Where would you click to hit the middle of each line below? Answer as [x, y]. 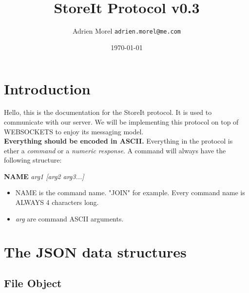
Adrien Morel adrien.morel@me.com [127, 31]
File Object [33, 283]
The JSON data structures [95, 252]
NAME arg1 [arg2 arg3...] [44, 176]
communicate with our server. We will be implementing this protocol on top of [121, 121]
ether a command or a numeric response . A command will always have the [115, 150]
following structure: [33, 160]
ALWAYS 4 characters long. [57, 202]
